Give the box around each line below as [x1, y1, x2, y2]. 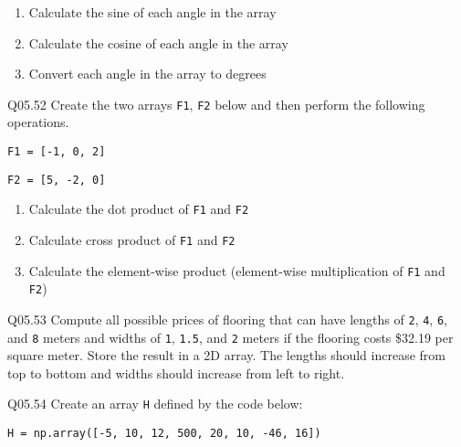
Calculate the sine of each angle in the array [28, 3, 277, 21]
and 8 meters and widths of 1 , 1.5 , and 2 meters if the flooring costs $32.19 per [7, 327, 454, 346]
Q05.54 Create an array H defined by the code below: [7, 394, 303, 413]
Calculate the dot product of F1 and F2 [28, 199, 249, 218]
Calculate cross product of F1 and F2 [28, 230, 236, 249]
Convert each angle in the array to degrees [28, 64, 267, 83]
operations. [7, 112, 69, 132]
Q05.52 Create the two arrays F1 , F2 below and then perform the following [7, 94, 425, 113]
